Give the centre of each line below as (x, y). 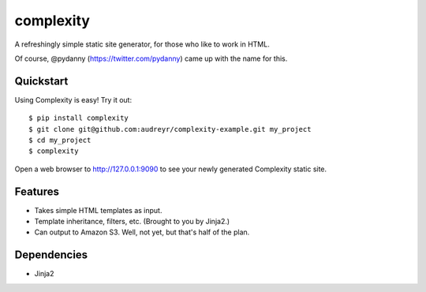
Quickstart (41, 81)
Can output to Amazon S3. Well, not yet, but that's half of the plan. (142, 232)
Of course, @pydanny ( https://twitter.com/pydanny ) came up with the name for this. (151, 58)
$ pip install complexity (79, 118)
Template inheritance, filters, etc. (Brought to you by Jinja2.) (132, 222)
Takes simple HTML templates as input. (98, 210)
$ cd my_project (60, 140)
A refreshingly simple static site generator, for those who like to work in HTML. (142, 44)
